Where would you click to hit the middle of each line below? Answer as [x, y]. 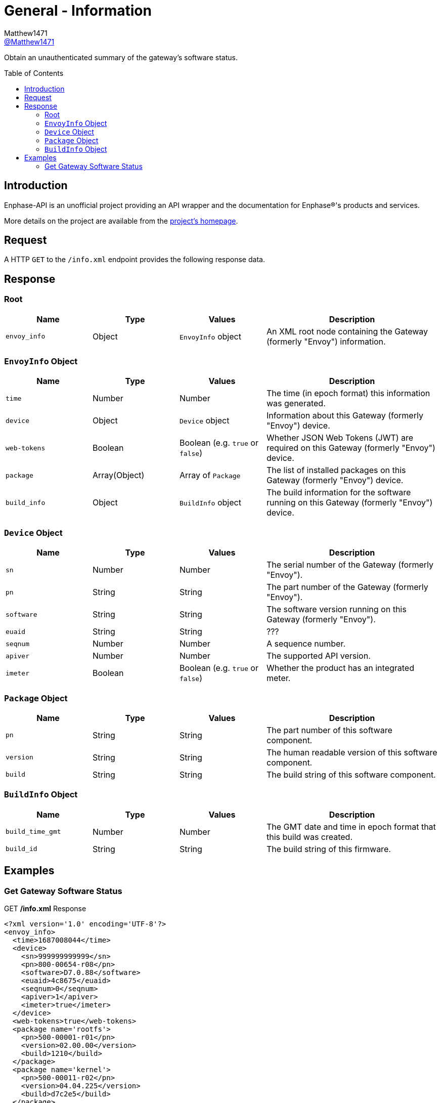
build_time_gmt [33, 832]
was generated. [296, 404]
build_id [21, 849]
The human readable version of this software [352, 752]
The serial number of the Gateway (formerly [350, 565]
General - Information [78, 11]
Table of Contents [34, 73]
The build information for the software [339, 493]
